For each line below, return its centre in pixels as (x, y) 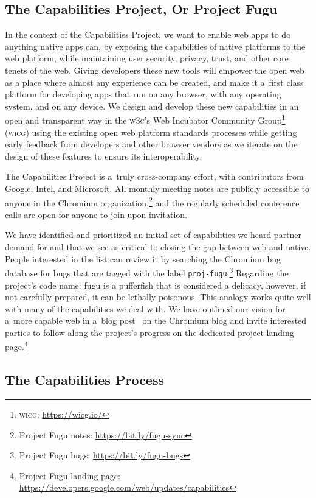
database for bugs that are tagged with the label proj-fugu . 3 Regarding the (147, 272)
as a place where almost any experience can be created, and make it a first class (154, 82)
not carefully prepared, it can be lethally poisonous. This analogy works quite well (158, 297)
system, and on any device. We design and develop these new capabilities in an (152, 106)
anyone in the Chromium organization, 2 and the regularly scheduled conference (152, 202)
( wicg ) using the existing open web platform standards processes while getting (151, 132)
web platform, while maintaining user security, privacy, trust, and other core (147, 58)
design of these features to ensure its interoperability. (104, 156)
